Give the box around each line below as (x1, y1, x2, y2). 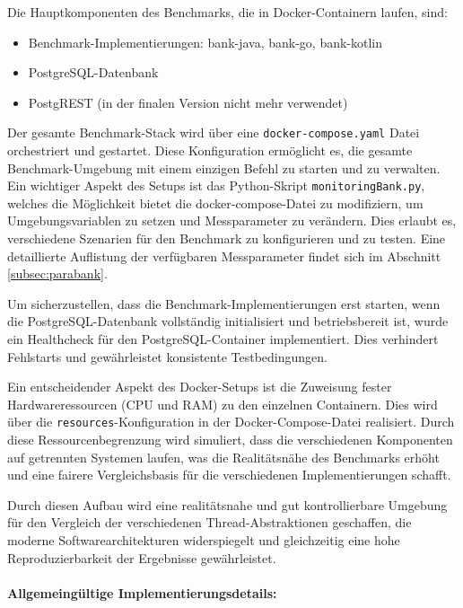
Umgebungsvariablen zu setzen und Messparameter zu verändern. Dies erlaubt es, (7, 211, 457, 230)
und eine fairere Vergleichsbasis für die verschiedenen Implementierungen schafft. (7, 465, 451, 484)
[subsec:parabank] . (7, 264, 108, 283)
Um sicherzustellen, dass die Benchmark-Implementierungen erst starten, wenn (7, 294, 441, 313)
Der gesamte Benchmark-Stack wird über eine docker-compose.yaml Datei (7, 123, 420, 142)
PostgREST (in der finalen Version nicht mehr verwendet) (28, 93, 348, 111)
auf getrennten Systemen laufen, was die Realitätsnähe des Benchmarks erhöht (7, 447, 440, 466)
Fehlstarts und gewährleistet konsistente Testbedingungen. (7, 347, 328, 366)
